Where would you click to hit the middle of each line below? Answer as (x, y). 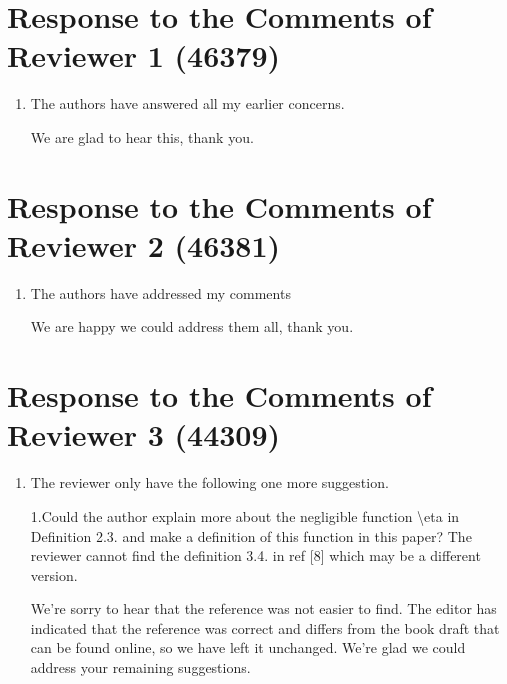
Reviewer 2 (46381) (144, 244)
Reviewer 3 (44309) (144, 434)
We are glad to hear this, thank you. (142, 136)
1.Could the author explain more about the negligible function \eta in (245, 515)
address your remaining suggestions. (140, 667)
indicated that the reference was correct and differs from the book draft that (265, 627)
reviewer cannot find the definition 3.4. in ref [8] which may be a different (255, 555)
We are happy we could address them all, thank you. (192, 326)
